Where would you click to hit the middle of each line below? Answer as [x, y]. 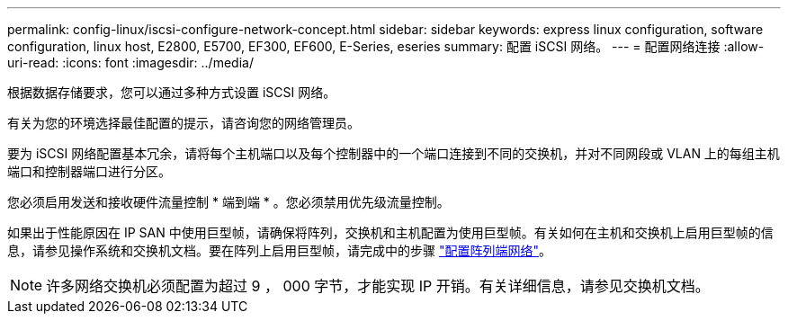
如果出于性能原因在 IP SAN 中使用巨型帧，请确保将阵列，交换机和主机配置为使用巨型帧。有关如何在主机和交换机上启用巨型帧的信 [390, 232]
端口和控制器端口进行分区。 [89, 171]
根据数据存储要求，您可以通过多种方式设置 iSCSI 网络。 [172, 92]
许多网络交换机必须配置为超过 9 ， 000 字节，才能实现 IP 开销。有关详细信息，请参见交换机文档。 [378, 286]
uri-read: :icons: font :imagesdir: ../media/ [130, 62]
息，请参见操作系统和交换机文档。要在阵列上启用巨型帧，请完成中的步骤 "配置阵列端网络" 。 [279, 250]
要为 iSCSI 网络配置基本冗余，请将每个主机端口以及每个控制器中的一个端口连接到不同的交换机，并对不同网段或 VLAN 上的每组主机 [394, 153]
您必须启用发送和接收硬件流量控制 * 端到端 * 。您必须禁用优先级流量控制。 [228, 202]
